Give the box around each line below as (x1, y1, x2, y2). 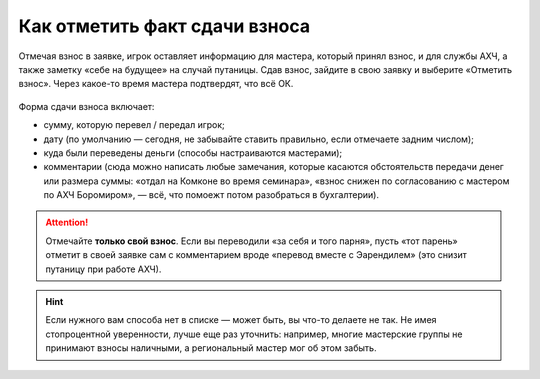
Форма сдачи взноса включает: (18, 100, 155, 112)
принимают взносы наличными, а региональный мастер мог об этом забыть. (45, 342, 377, 354)
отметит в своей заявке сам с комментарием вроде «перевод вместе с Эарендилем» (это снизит (45, 249, 467, 261)
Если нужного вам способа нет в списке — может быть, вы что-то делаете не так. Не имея (45, 314, 437, 326)
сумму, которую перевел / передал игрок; (43, 119, 225, 131)
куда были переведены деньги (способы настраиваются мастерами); (43, 146, 343, 159)
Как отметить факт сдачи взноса (18, 15, 310, 37)
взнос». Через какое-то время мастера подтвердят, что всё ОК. (18, 78, 294, 90)
